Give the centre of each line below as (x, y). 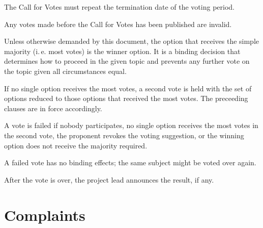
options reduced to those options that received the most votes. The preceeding (126, 98)
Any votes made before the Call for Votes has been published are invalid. (118, 24)
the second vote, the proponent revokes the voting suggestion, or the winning (124, 135)
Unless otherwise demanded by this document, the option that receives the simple (132, 41)
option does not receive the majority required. (76, 145)
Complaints (45, 214)
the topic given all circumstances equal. (65, 71)
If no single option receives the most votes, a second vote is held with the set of (128, 88)
